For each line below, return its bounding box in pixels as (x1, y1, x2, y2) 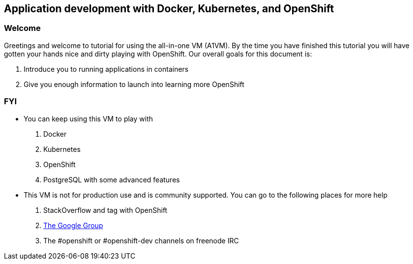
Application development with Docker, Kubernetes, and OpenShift (4, 2, 334, 15)
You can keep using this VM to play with (24, 114, 153, 123)
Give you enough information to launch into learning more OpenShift (24, 80, 244, 88)
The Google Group (43, 221, 103, 230)
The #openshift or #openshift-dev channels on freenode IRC (43, 236, 239, 245)
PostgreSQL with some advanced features (43, 175, 180, 184)
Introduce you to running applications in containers (24, 64, 189, 73)
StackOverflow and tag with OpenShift (43, 205, 168, 214)
